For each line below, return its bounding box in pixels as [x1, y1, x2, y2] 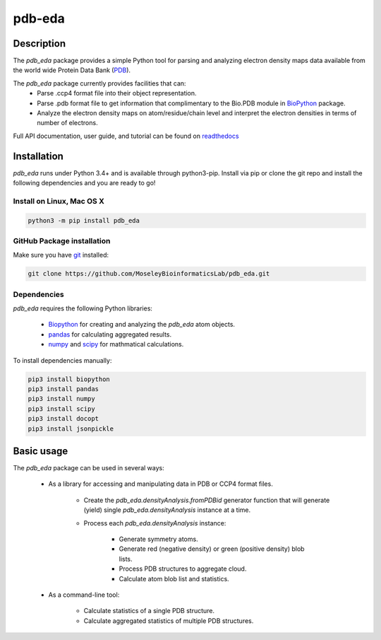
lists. [119, 554, 133, 563]
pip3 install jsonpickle [28, 424, 114, 433]
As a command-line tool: [48, 590, 120, 599]
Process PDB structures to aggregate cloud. [119, 564, 247, 573]
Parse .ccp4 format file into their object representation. [37, 89, 197, 98]
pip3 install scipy [28, 405, 95, 413]
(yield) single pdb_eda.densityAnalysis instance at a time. [83, 506, 251, 514]
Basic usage [13, 446, 68, 457]
